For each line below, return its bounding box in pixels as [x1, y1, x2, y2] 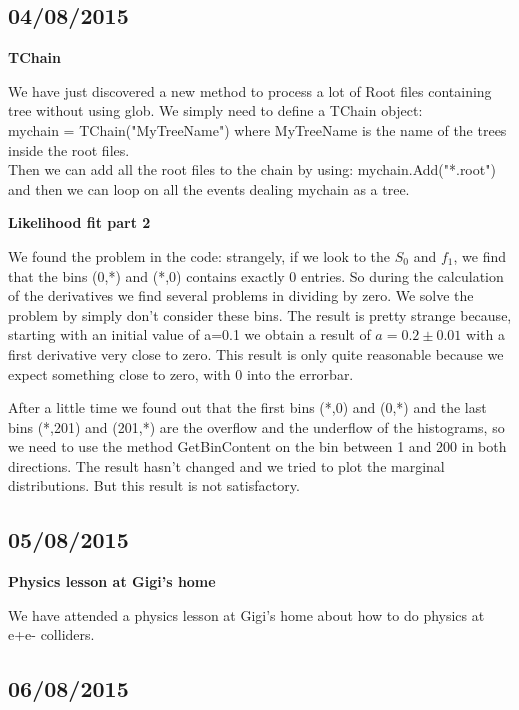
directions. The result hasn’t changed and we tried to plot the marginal [8, 455, 445, 476]
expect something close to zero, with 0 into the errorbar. [8, 363, 354, 384]
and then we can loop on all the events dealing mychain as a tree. [8, 178, 410, 199]
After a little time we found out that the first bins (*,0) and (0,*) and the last [8, 397, 487, 418]
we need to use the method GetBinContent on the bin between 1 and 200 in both [8, 436, 507, 457]
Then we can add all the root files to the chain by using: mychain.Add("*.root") [8, 159, 496, 180]
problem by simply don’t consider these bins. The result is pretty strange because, [8, 304, 512, 325]
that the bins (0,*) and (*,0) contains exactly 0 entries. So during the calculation [8, 265, 504, 286]
